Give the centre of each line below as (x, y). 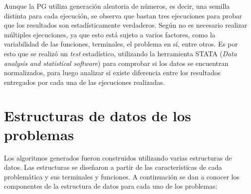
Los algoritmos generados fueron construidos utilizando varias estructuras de (118, 157)
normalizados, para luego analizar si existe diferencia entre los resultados (112, 73)
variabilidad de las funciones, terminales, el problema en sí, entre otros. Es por (121, 44)
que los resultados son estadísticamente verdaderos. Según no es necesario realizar (126, 25)
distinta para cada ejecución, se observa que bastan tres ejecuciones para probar (123, 15)
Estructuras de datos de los (98, 115)
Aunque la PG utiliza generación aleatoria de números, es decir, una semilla (117, 6)
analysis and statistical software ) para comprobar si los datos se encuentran (116, 63)
